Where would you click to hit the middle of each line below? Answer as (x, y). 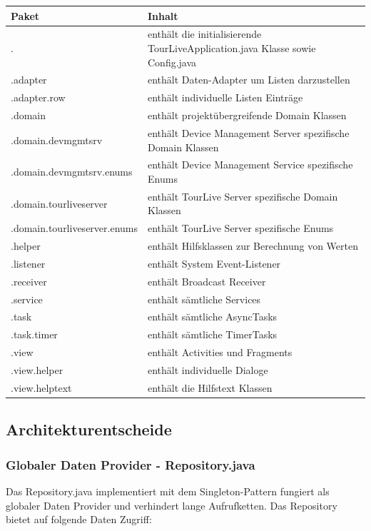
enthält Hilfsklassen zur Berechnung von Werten (253, 246)
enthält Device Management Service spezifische (250, 165)
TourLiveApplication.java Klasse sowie (232, 47)
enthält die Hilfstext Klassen (210, 387)
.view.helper (37, 369)
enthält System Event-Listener (214, 263)
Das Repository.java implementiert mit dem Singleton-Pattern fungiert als (168, 491)
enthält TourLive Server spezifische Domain (243, 196)
